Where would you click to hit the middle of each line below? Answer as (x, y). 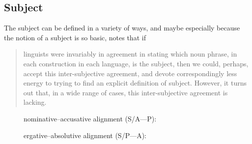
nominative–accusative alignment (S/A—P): (90, 118)
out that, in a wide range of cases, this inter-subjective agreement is (126, 92)
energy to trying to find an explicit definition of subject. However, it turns (135, 83)
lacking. (35, 102)
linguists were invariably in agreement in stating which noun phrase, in (130, 54)
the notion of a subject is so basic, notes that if (75, 37)
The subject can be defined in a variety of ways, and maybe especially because (122, 28)
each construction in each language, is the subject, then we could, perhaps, (136, 63)
